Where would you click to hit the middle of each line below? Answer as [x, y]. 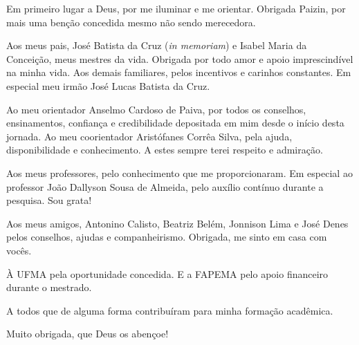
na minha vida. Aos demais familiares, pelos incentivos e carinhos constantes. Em [179, 72]
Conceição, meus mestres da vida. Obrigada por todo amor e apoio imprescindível [180, 58]
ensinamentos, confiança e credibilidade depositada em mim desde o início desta [175, 123]
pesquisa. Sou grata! [49, 200]
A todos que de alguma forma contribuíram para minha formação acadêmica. [170, 310]
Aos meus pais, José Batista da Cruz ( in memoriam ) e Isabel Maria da [157, 45]
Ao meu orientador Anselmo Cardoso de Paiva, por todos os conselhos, [156, 109]
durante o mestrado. [49, 287]
